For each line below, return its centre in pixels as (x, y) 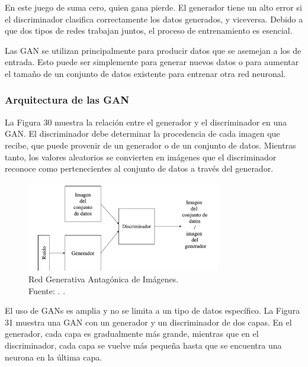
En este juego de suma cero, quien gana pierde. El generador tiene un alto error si (153, 7)
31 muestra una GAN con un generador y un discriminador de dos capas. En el (148, 322)
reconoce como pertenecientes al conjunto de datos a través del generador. (139, 168)
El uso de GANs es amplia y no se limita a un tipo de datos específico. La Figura (153, 310)
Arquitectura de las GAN (67, 100)
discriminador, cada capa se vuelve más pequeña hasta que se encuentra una (143, 345)
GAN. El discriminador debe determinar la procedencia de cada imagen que (142, 133)
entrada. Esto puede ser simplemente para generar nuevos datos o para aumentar (152, 62)
